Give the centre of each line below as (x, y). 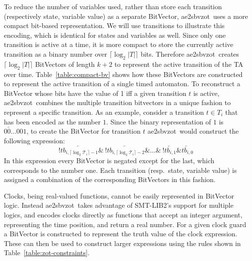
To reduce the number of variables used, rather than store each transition (113, 6)
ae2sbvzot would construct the (193, 131)
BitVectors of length (65, 64)
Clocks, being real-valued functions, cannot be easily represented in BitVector (119, 195)
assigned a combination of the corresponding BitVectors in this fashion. (110, 179)
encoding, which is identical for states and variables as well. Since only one (115, 35)
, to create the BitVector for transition (84, 131)
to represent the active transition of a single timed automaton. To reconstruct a (122, 84)
